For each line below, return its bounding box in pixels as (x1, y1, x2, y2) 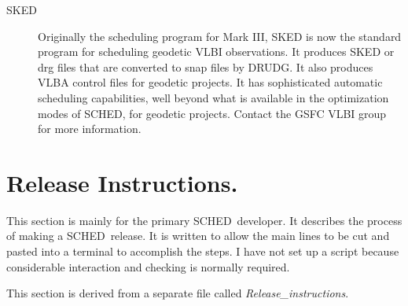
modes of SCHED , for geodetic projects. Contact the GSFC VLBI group (38, 105, 387, 121)
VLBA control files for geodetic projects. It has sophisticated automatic (38, 74, 383, 90)
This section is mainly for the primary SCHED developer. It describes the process (6, 212, 402, 228)
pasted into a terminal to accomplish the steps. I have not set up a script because (6, 243, 399, 260)
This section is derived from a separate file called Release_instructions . (6, 285, 349, 301)
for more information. (38, 120, 142, 137)
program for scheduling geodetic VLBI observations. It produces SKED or (38, 43, 395, 60)
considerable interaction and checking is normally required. (6, 258, 290, 275)
